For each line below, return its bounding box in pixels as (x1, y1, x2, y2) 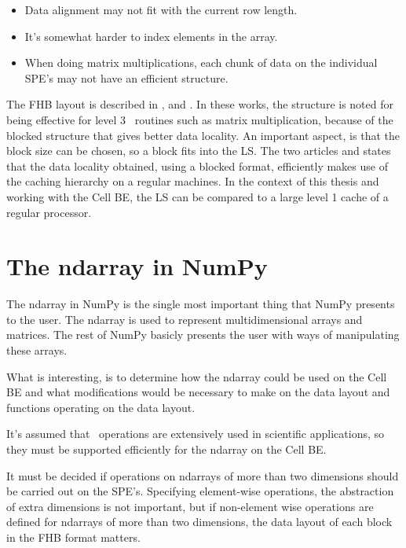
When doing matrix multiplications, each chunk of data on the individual (24, 54, 378, 71)
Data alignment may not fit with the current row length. (24, 2, 298, 17)
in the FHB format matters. (6, 528, 141, 545)
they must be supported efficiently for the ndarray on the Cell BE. (6, 441, 327, 457)
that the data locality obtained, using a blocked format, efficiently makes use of (6, 157, 388, 174)
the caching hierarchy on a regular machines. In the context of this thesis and (6, 173, 379, 189)
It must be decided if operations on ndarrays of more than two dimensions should (6, 467, 399, 484)
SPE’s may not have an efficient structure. (24, 69, 229, 86)
